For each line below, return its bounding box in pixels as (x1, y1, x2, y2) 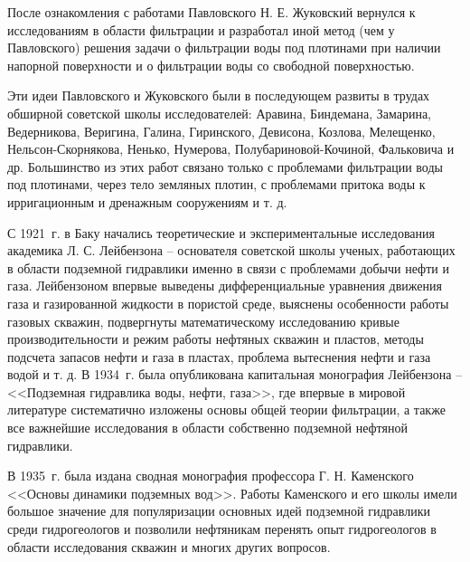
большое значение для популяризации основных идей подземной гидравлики (7, 501, 430, 520)
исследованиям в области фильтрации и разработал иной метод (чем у (7, 20, 395, 39)
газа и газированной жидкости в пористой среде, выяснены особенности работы (7, 293, 449, 312)
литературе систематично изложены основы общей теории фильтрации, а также (7, 400, 446, 419)
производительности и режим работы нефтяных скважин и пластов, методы (7, 329, 424, 348)
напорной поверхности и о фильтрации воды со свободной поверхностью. (7, 55, 415, 74)
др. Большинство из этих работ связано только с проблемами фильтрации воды (7, 157, 443, 176)
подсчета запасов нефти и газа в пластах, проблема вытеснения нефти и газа (7, 347, 431, 366)
